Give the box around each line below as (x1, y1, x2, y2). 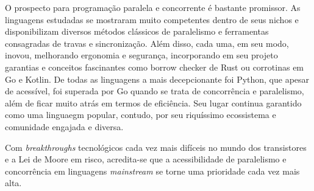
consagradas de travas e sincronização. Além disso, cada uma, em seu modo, (5, 36, 289, 49)
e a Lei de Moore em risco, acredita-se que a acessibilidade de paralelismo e (5, 153, 287, 165)
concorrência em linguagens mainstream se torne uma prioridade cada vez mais (5, 164, 300, 177)
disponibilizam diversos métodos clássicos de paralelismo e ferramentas (5, 25, 269, 38)
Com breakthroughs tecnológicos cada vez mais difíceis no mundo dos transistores (5, 141, 307, 153)
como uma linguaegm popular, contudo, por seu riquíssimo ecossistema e (5, 108, 276, 121)
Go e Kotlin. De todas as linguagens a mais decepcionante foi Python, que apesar (5, 72, 310, 85)
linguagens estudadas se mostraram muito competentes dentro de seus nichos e (5, 13, 299, 26)
